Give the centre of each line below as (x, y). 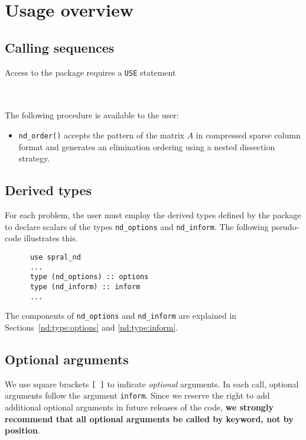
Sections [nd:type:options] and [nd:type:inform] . (92, 327)
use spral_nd (55, 257)
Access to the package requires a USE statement (90, 72)
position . (22, 430)
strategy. (34, 158)
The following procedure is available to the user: (92, 115)
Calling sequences (60, 47)
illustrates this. (51, 238)
